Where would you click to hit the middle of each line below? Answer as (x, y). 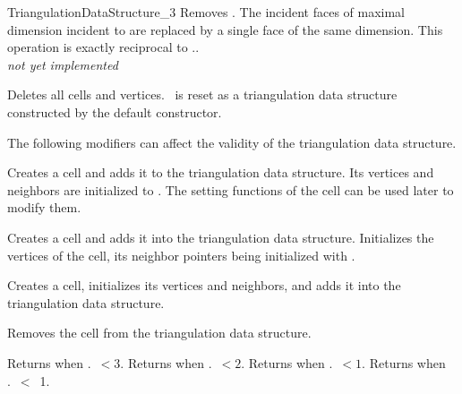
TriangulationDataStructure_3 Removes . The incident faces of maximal (206, 12)
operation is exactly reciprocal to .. (103, 47)
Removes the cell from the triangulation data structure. (159, 333)
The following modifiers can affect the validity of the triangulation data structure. (232, 142)
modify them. (44, 207)
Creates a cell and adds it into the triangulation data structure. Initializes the (221, 237)
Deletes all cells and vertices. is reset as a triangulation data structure (202, 94)
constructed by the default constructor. (115, 111)
